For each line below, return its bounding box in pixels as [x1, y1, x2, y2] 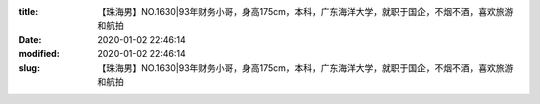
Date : [18, 33, 42, 45]
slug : [18, 61, 40, 74]
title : [18, 6, 39, 17]
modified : [18, 48, 60, 60]
